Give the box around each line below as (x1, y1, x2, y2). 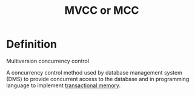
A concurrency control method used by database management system (6, 69, 183, 76)
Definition (6, 37, 58, 51)
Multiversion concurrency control (6, 57, 90, 64)
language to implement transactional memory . (6, 82, 121, 89)
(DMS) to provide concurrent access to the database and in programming (6, 75, 190, 82)
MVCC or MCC (64, 4, 139, 17)
